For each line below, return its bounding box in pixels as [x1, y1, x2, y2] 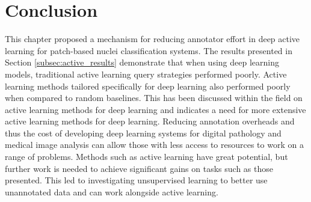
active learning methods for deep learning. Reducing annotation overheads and [5, 115, 295, 127]
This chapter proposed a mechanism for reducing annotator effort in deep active [5, 32, 300, 45]
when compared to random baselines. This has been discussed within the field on [5, 91, 303, 104]
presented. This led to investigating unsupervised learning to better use [5, 174, 268, 186]
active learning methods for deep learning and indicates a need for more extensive [5, 103, 306, 115]
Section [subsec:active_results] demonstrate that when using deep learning [5, 56, 279, 69]
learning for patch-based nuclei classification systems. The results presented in [5, 44, 292, 57]
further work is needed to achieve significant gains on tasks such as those [5, 162, 273, 174]
